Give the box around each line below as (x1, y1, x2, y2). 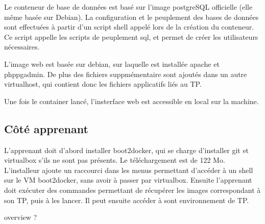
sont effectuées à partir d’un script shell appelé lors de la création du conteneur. (4, 21, 254, 32)
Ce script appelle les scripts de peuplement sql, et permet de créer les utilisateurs (4, 31, 258, 42)
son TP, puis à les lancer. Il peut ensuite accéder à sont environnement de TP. (4, 194, 249, 205)
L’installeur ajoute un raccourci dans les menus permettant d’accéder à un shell (4, 164, 253, 175)
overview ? (4, 212, 37, 222)
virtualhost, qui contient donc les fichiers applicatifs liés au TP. (4, 79, 202, 89)
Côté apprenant (4, 120, 88, 136)
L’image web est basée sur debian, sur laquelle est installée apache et (4, 58, 220, 69)
